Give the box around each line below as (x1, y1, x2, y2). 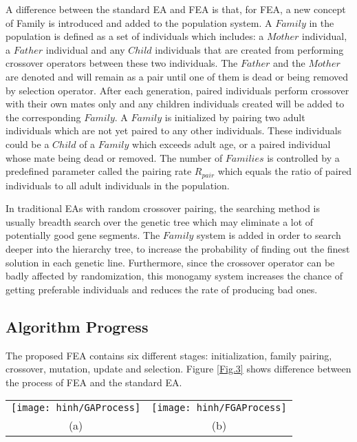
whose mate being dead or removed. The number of (6, 150, 223, 165)
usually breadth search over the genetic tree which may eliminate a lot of (6, 214, 314, 229)
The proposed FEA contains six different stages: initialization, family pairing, (6, 348, 332, 362)
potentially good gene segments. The (6, 228, 160, 242)
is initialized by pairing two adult (164, 109, 305, 124)
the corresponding (6, 109, 81, 124)
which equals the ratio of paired (217, 164, 352, 178)
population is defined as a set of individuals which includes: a (6, 29, 264, 43)
